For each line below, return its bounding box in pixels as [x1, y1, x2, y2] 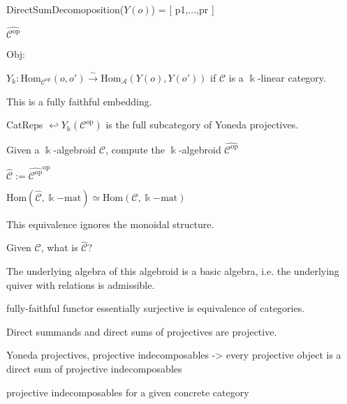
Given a [6, 142, 40, 156]
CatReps [6, 117, 43, 132]
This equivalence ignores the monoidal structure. [6, 216, 214, 231]
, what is [40, 240, 78, 255]
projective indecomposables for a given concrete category [6, 384, 249, 399]
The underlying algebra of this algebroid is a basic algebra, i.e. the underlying [6, 264, 339, 278]
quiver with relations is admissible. [6, 277, 155, 292]
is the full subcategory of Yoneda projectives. [105, 117, 299, 132]
